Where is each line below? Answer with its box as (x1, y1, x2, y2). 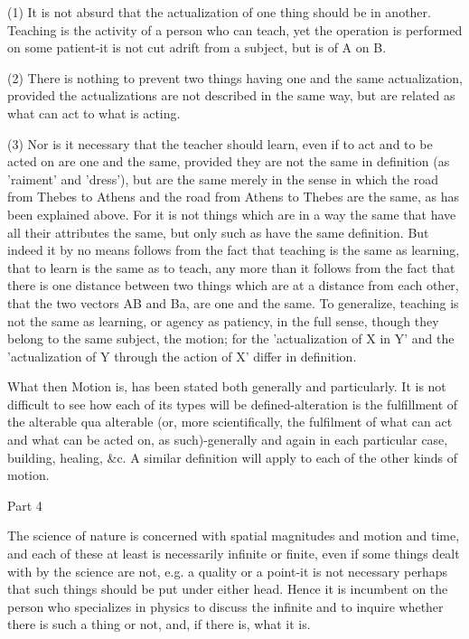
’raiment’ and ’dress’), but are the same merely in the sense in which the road (7, 169, 438, 188)
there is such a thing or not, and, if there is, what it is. (7, 615, 311, 634)
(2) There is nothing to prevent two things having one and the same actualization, (7, 68, 463, 87)
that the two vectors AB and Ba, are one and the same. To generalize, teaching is (7, 293, 459, 312)
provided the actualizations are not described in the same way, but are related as (7, 86, 455, 105)
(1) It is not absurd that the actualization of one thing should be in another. (7, 3, 431, 21)
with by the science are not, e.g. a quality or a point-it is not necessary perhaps (7, 561, 448, 580)
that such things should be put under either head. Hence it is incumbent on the (7, 579, 448, 598)
